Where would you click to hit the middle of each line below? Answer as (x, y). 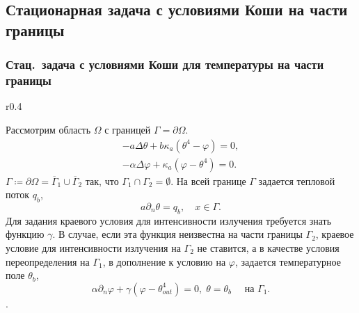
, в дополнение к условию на (164, 261)
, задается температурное (288, 261)
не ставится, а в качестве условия (268, 247)
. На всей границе (208, 180)
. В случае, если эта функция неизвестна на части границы (177, 234)
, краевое (335, 234)
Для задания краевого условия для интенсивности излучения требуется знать (169, 220)
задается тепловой (297, 180)
